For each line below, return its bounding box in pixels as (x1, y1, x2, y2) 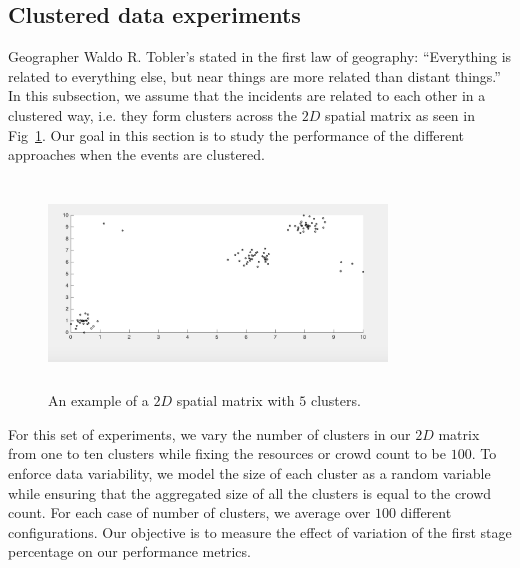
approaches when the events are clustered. (8, 144, 265, 165)
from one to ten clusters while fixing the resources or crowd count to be (8, 443, 447, 464)
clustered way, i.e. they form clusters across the (8, 104, 298, 125)
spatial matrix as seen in (324, 104, 475, 125)
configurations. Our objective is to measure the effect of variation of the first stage (8, 521, 512, 542)
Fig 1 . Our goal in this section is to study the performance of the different (8, 124, 465, 145)
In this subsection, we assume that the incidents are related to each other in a (8, 85, 486, 106)
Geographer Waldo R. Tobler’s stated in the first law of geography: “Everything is (8, 46, 512, 67)
